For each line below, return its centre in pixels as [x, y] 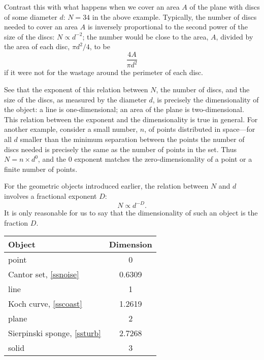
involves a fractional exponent [51, 195]
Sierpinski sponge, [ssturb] [55, 333]
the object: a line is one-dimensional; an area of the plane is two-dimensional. [124, 109]
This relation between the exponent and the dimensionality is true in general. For [131, 119]
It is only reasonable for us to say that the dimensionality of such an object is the [131, 212]
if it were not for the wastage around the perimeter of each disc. [104, 72]
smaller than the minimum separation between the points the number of [132, 139]
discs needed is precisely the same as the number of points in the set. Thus [121, 149]
